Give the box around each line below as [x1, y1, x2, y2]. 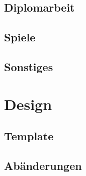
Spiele [4, 29, 36, 45]
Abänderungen [4, 157, 82, 173]
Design [4, 93, 52, 114]
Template [4, 128, 54, 144]
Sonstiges [4, 58, 53, 74]
